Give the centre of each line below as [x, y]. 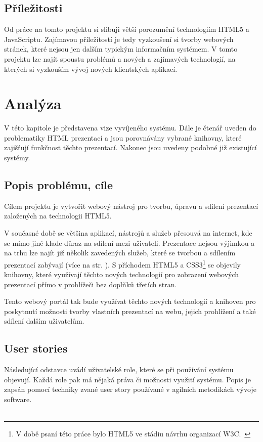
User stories [36, 348]
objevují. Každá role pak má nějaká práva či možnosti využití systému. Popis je [127, 379]
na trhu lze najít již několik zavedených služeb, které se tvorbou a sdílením [120, 253]
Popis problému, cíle [59, 185]
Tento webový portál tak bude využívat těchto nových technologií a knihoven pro [130, 301]
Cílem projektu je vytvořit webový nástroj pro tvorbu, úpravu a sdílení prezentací [131, 206]
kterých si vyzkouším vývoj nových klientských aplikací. [91, 69]
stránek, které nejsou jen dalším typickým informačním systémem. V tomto [121, 49]
